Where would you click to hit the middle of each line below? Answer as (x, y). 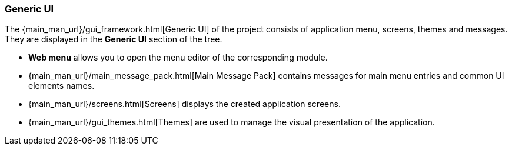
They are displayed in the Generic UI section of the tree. (114, 39)
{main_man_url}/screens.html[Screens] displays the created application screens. (184, 104)
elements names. (61, 86)
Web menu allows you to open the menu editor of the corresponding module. (178, 58)
